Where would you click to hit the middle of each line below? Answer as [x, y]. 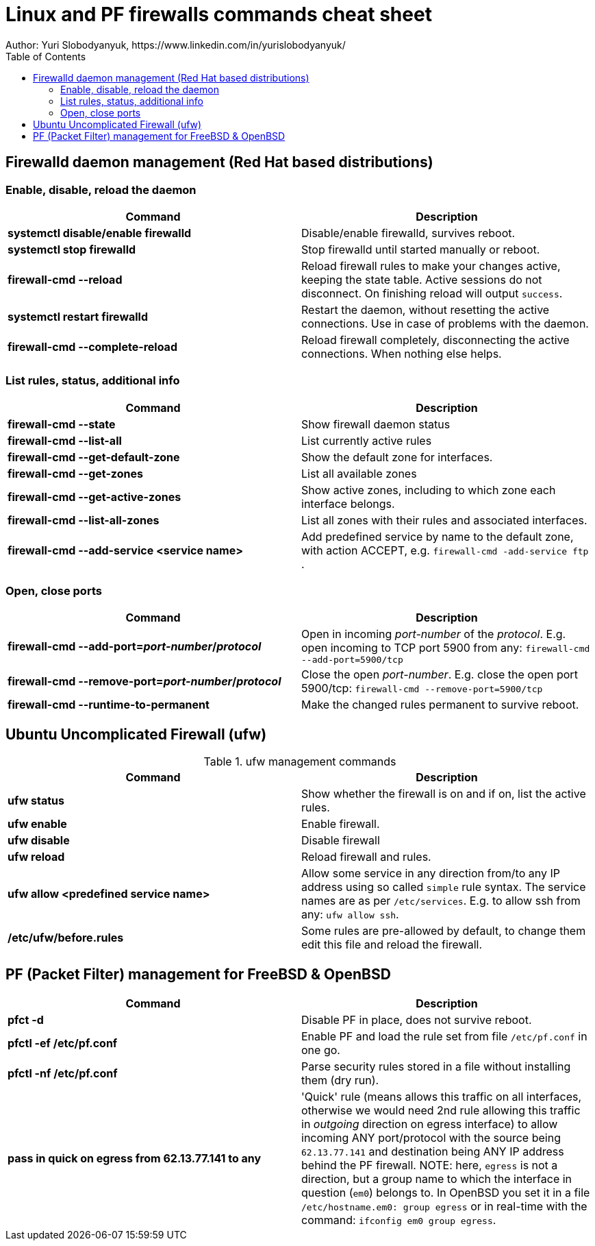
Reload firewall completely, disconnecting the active [435, 340]
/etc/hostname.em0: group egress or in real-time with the [444, 1207]
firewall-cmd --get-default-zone [94, 457]
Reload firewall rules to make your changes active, [431, 266]
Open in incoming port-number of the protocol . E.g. [434, 634]
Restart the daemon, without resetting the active [426, 309]
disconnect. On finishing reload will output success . [432, 293]
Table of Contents [46, 56]
